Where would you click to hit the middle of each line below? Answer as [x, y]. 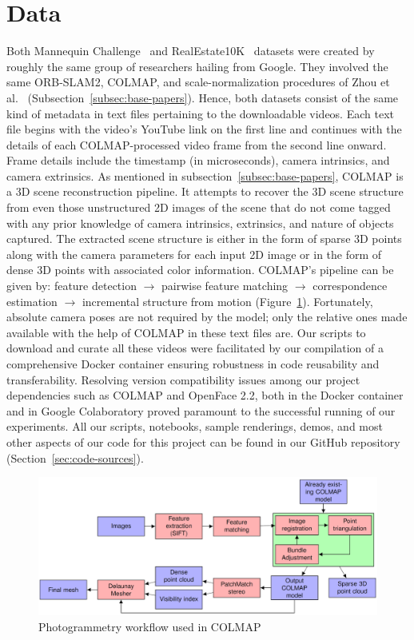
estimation [32, 301]
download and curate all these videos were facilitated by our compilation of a [195, 348]
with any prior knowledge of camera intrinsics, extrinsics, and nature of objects [200, 223]
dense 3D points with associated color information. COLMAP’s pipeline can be [200, 270]
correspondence [350, 286]
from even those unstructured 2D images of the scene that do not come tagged [199, 207]
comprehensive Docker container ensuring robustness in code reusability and [193, 364]
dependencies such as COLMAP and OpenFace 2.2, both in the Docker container [205, 395]
